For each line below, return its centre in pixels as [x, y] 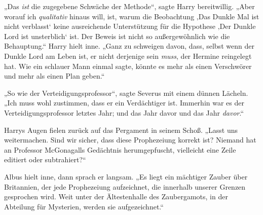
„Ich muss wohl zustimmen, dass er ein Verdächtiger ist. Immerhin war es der [124, 103]
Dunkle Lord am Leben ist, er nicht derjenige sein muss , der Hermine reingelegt [128, 56]
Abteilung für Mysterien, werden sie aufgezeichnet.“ [84, 206]
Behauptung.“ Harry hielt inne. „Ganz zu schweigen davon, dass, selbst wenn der [129, 46]
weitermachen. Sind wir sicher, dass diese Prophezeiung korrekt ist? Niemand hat [130, 140]
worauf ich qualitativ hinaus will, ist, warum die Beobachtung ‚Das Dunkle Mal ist [132, 16]
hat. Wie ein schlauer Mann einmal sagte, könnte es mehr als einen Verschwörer [128, 66]
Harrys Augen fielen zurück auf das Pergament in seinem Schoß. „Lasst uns [121, 130]
